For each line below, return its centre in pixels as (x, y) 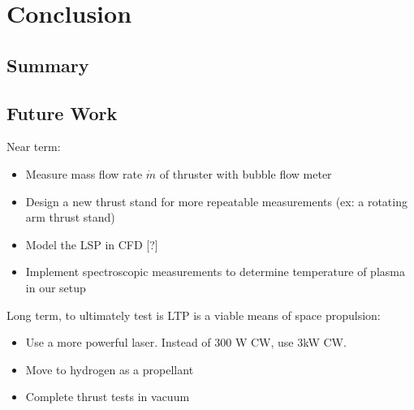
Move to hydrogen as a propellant (110, 369)
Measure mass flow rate (84, 173)
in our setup (56, 287)
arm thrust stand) (70, 217)
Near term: (34, 147)
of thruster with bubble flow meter (246, 173)
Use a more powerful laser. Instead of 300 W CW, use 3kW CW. (186, 342)
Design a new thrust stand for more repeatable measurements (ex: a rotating (216, 201)
